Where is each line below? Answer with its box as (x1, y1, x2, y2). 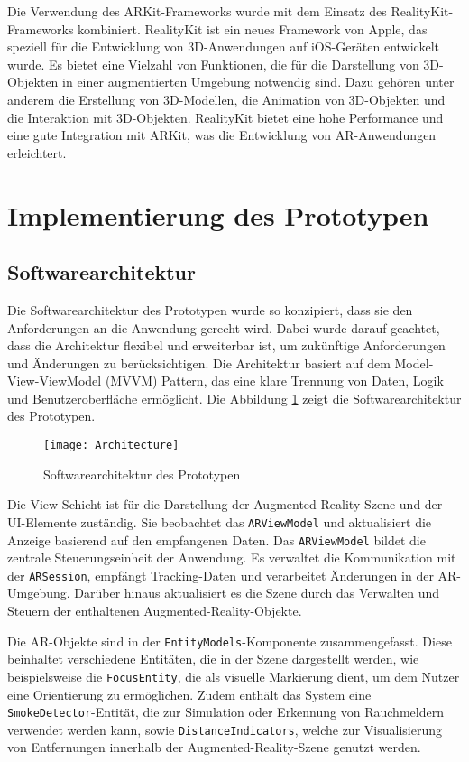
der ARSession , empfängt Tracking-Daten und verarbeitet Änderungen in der (7, 565, 434, 584)
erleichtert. (7, 143, 67, 162)
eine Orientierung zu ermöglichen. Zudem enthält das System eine (7, 684, 372, 703)
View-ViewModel (7, 371, 102, 390)
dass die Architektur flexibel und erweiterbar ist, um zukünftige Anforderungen (7, 336, 446, 355)
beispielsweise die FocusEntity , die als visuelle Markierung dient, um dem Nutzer (7, 666, 460, 685)
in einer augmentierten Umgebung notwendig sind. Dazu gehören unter (62, 72, 455, 91)
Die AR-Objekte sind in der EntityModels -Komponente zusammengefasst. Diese (7, 631, 452, 650)
